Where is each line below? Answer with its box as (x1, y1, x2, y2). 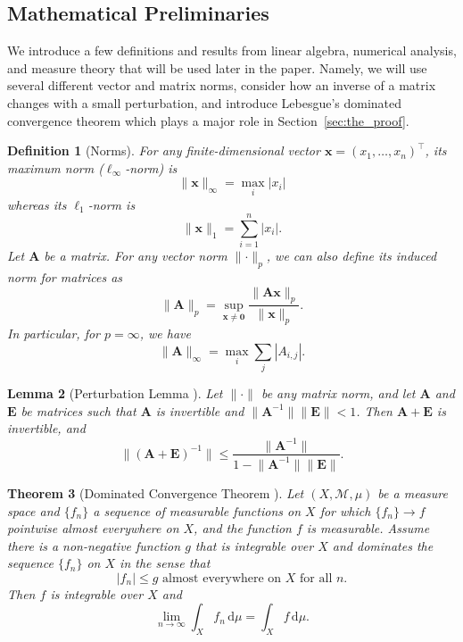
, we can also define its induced (266, 246, 437, 265)
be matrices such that (21, 401, 136, 420)
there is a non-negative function (7, 536, 181, 554)
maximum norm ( (7, 158, 103, 177)
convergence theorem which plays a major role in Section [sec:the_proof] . (7, 111, 409, 129)
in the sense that (120, 554, 211, 572)
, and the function (194, 519, 292, 538)
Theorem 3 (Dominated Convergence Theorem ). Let (7, 483, 304, 502)
